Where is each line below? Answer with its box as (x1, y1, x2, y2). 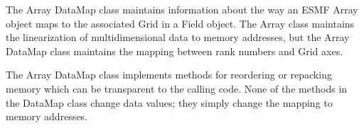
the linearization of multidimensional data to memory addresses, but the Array (6, 30, 350, 45)
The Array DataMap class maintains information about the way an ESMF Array (6, 2, 358, 16)
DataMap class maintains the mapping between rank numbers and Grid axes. (6, 43, 343, 58)
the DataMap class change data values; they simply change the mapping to (6, 95, 333, 110)
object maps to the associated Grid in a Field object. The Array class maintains (6, 16, 355, 30)
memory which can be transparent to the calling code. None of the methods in (6, 81, 348, 95)
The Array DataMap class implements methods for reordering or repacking (6, 67, 332, 82)
